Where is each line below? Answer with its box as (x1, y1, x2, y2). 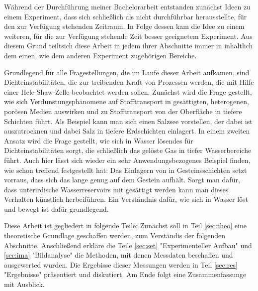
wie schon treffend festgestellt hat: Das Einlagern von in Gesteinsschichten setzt (4, 164, 247, 175)
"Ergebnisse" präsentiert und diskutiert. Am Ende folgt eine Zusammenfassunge (4, 269, 247, 280)
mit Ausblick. (4, 279, 45, 290)
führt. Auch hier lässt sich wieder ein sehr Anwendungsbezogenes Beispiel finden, (4, 154, 251, 165)
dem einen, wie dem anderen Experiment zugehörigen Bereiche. (4, 50, 197, 60)
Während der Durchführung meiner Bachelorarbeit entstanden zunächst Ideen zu (4, 1, 251, 11)
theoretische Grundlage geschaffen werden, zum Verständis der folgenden (4, 230, 226, 241)
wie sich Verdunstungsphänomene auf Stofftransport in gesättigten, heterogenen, (4, 96, 249, 107)
